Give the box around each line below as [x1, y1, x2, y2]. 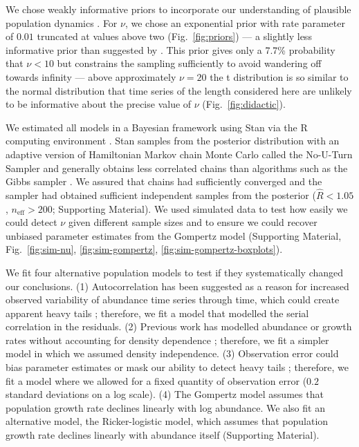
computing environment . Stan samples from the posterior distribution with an [6, 133, 340, 148]
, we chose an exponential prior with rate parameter [125, 15, 345, 30]
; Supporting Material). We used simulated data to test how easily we [52, 201, 348, 216]
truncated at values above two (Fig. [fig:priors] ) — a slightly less [37, 29, 312, 44]
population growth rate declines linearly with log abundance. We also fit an [6, 400, 325, 415]
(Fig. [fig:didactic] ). [202, 97, 286, 111]
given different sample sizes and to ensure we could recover [68, 215, 317, 229]
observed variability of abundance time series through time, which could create [6, 292, 340, 307]
